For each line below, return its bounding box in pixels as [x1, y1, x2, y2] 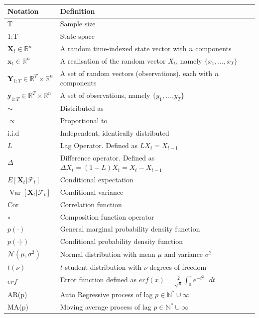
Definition [60, 5, 95, 16]
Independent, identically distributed [60, 127, 169, 138]
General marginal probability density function [60, 224, 200, 234]
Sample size [60, 18, 96, 29]
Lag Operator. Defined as [60, 140, 138, 150]
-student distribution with [62, 262, 142, 272]
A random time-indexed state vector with [60, 43, 187, 54]
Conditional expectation [60, 174, 133, 185]
